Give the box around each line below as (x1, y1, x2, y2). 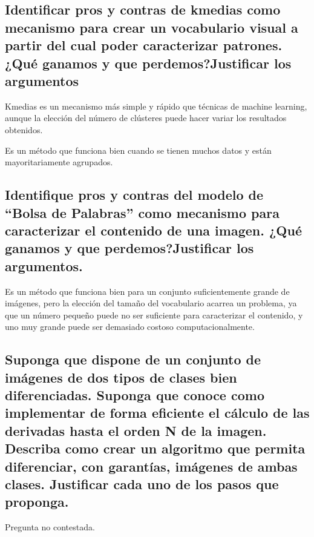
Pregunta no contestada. (5, 521, 95, 533)
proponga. (5, 492, 69, 511)
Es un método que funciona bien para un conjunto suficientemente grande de (5, 285, 290, 297)
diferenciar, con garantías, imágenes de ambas (5, 456, 298, 475)
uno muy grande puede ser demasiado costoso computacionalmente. (5, 320, 255, 333)
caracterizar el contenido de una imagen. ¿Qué (5, 220, 302, 239)
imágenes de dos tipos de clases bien (5, 367, 237, 386)
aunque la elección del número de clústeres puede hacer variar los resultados (5, 111, 287, 124)
